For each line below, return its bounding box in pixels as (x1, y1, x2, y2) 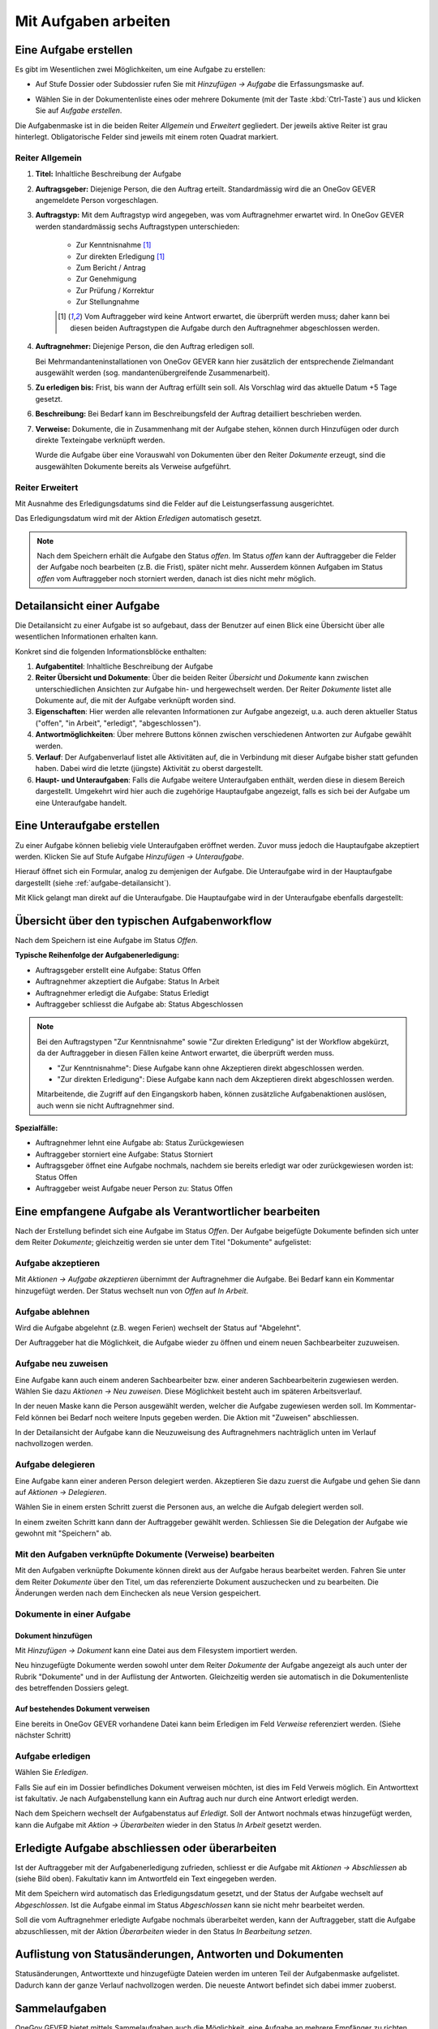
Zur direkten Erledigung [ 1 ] (75, 252, 165, 261)
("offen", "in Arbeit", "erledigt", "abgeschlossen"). (35, 718, 202, 728)
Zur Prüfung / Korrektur (75, 285, 154, 295)
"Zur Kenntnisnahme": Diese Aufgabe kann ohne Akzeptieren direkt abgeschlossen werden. (57, 1063, 364, 1073)
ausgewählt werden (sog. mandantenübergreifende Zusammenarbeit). (35, 368, 271, 377)
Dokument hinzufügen (15, 1631, 92, 1640)
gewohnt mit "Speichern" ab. (15, 1528, 113, 1538)
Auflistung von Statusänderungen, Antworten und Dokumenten (15, 1948, 344, 1962)
